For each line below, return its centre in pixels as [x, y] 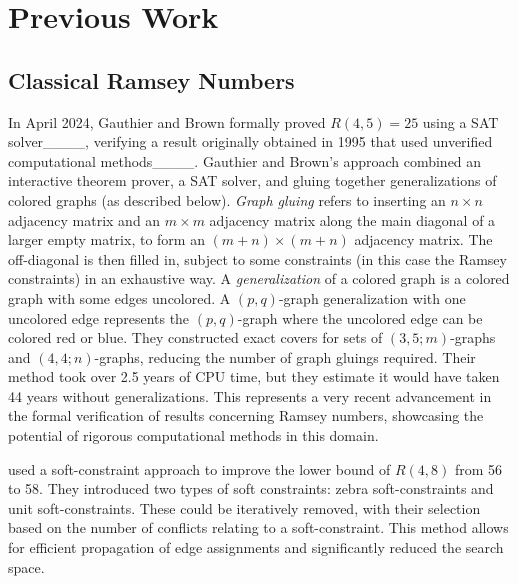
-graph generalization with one [372, 297]
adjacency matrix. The [423, 239]
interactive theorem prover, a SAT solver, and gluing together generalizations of [252, 180]
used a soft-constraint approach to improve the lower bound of [199, 468]
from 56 [478, 468]
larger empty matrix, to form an [106, 239]
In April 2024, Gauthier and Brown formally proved [167, 121]
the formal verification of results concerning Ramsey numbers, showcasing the [246, 415]
